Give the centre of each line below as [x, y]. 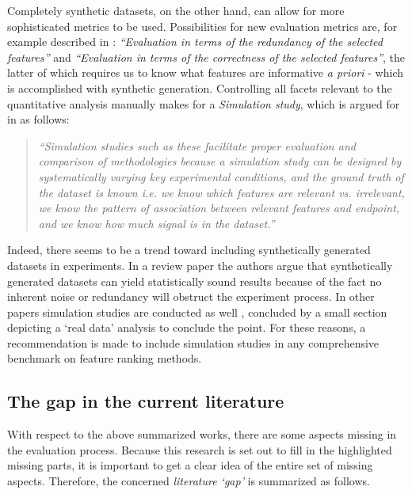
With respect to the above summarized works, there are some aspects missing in [202, 434]
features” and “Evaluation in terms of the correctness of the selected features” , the [206, 57]
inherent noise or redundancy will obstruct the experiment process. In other [191, 296]
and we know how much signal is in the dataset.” [156, 223]
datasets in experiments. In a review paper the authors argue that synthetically [200, 265]
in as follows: [38, 119]
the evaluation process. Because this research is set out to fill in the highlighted [200, 449]
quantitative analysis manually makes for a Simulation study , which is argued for [204, 103]
